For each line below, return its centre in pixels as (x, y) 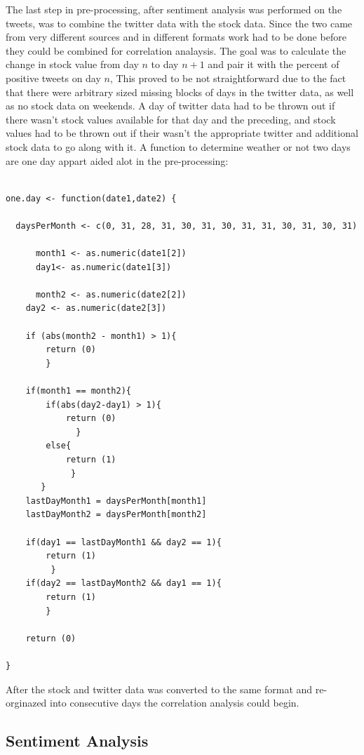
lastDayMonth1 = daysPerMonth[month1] (116, 501)
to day (165, 64)
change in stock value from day (72, 64)
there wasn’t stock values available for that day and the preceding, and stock (171, 119)
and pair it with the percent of (274, 64)
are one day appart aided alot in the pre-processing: (117, 160)
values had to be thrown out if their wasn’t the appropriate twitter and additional (182, 133)
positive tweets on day (53, 78)
